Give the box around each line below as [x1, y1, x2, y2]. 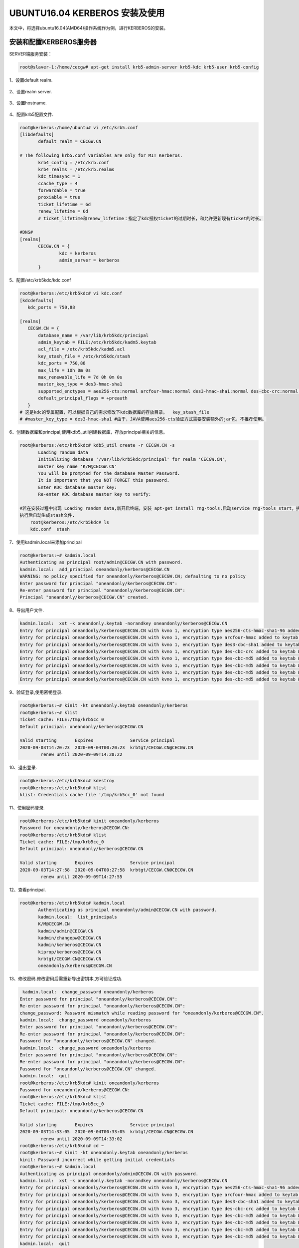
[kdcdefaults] [19, 298, 54, 303]
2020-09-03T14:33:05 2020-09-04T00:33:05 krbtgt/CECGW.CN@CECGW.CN [19, 1129, 193, 1135]
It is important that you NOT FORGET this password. [38, 477, 170, 483]
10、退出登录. [9, 764, 37, 771]
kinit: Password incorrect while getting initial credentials [19, 1157, 175, 1163]
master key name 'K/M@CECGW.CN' [38, 463, 117, 469]
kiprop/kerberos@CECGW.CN [38, 949, 102, 954]
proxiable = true [38, 195, 81, 200]
